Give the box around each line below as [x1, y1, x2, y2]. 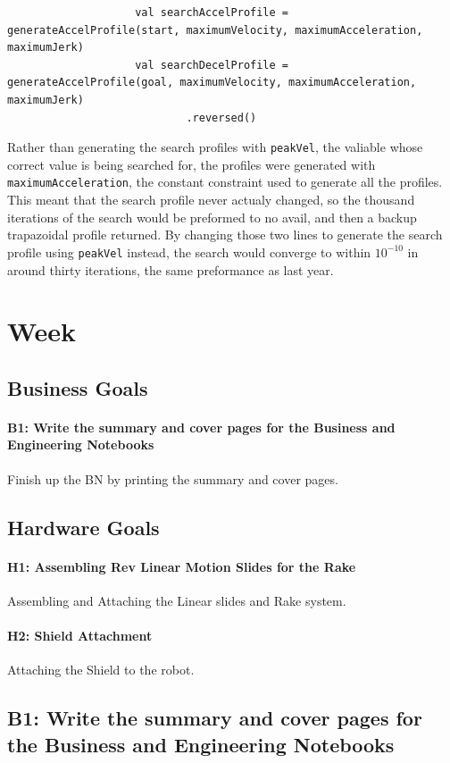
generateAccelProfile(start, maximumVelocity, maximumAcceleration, [7, 23, 423, 37]
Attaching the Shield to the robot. [7, 660, 195, 679]
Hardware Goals [7, 513, 160, 541]
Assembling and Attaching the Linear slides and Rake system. [7, 591, 346, 609]
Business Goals [7, 373, 148, 401]
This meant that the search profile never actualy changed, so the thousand [7, 190, 415, 209]
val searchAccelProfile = [135, 6, 288, 19]
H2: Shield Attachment [7, 626, 153, 644]
